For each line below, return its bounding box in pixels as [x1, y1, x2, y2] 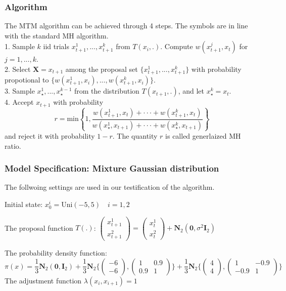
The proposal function [5, 222, 73, 233]
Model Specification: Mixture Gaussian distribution [5, 162, 219, 175]
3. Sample [5, 86, 35, 96]
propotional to [5, 74, 49, 85]
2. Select [5, 64, 31, 74]
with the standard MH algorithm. [5, 30, 109, 40]
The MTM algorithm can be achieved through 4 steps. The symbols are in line [5, 20, 248, 31]
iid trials [43, 41, 69, 52]
